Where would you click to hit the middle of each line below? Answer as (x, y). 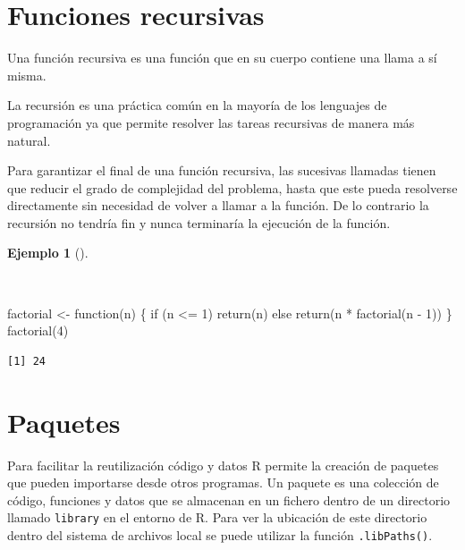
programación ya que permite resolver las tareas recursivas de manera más (211, 122)
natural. (29, 140)
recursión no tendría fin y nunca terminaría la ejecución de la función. (199, 222)
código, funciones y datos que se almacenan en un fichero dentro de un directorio (229, 499)
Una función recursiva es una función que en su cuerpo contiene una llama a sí (222, 58)
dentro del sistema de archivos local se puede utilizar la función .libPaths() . (220, 535)
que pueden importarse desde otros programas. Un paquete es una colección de (223, 482)
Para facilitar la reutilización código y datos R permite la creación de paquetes (223, 465)
